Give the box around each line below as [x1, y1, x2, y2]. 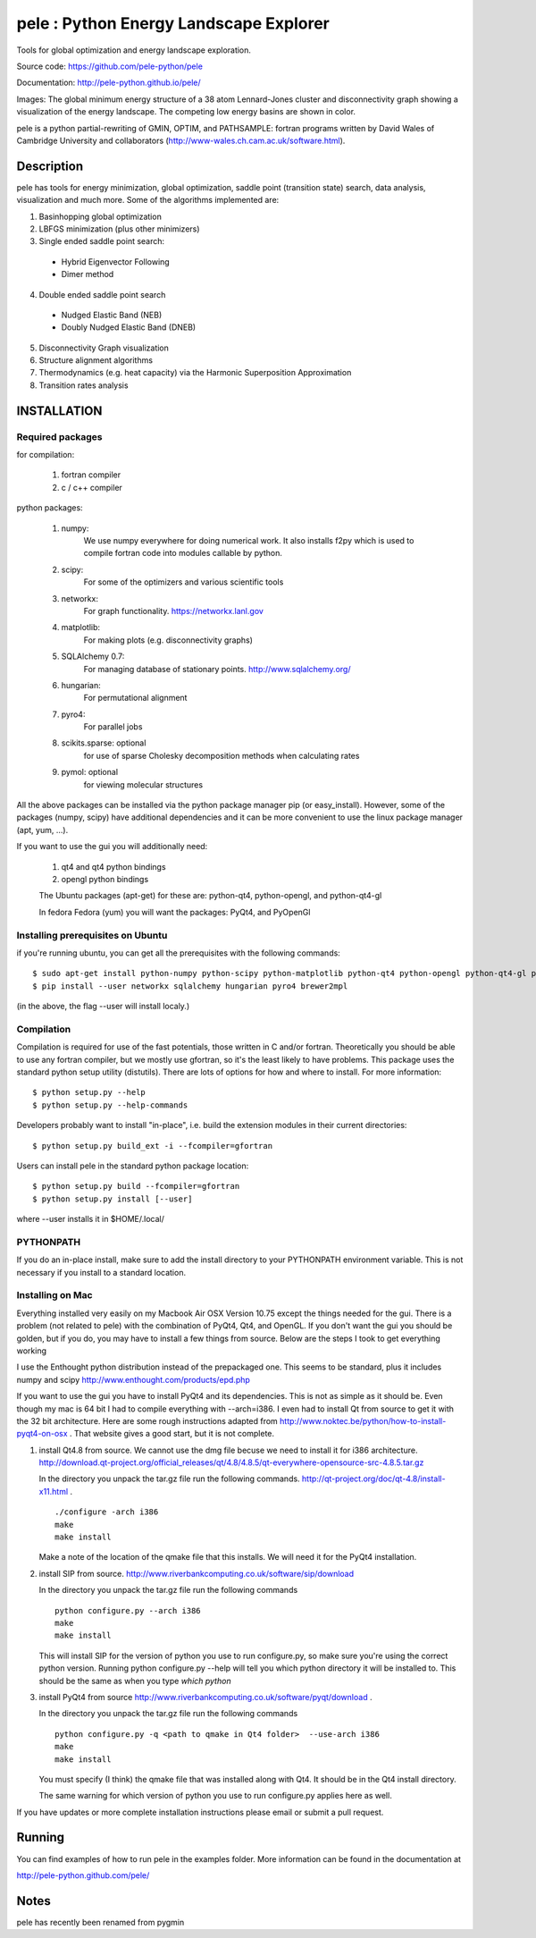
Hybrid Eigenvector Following [61, 256, 170, 267]
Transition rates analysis [38, 380, 129, 391]
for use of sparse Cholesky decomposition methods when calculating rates [83, 750, 360, 761]
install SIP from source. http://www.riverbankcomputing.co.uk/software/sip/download [38, 1568, 355, 1579]
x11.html [38, 1486, 69, 1496]
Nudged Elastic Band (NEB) [61, 309, 163, 320]
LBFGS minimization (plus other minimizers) [38, 223, 200, 234]
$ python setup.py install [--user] [32, 1193, 193, 1204]
